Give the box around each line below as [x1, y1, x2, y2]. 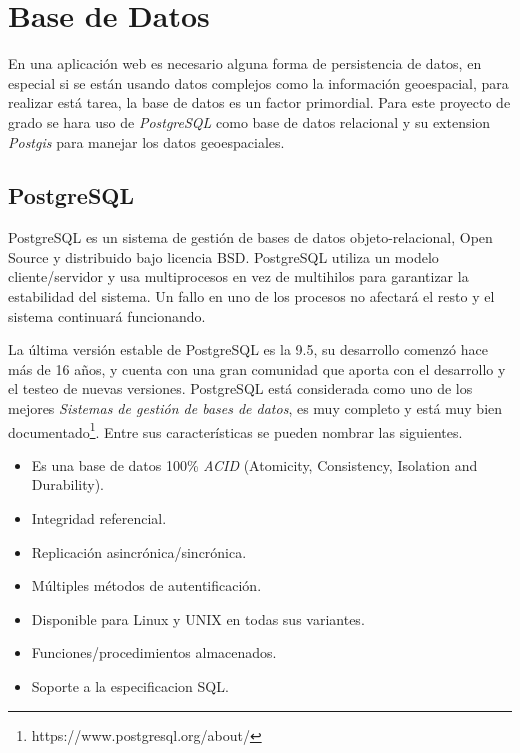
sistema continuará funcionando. [8, 305, 206, 326]
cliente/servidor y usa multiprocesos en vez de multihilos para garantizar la [8, 266, 469, 287]
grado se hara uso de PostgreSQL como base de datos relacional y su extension [8, 111, 491, 132]
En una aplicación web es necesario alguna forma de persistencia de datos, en [8, 53, 482, 74]
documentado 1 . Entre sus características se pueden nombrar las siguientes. [8, 418, 463, 442]
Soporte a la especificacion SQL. [31, 676, 229, 697]
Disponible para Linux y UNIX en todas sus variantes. [31, 608, 365, 629]
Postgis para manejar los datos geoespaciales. [8, 131, 285, 152]
